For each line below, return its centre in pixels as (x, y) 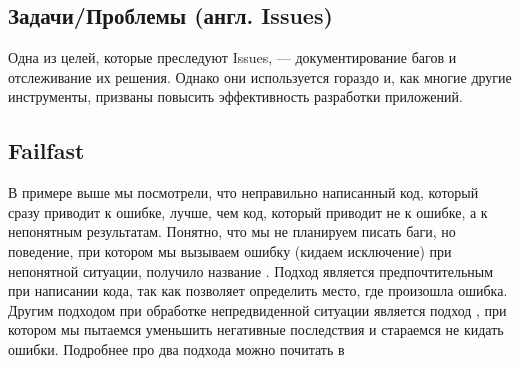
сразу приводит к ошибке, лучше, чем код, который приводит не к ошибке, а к (248, 211)
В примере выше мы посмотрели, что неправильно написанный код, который (243, 192)
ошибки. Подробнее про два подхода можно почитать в (176, 348)
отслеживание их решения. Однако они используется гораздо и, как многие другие (260, 76)
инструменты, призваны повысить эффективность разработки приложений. (235, 96)
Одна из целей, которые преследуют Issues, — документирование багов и (232, 57)
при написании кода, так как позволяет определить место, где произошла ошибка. (258, 290)
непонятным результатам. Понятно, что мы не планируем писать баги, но (232, 231)
